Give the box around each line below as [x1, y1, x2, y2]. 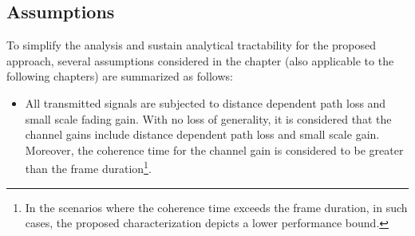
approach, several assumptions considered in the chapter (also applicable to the [6, 52, 394, 69]
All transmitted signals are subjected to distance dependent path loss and [25, 94, 386, 111]
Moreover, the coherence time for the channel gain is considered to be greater [25, 141, 404, 158]
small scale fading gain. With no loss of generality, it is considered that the [25, 110, 392, 127]
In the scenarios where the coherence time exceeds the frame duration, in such [25, 199, 408, 215]
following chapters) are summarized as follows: [6, 68, 233, 85]
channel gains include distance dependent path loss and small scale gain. [25, 126, 380, 143]
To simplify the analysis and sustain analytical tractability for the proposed [6, 37, 377, 53]
